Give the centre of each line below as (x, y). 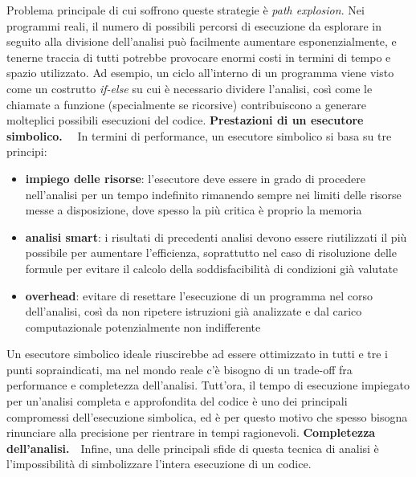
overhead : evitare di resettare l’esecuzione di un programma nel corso (199, 295)
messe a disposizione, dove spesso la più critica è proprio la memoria (194, 210)
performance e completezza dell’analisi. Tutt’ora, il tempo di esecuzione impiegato (208, 385)
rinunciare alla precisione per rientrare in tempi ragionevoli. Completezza (191, 432)
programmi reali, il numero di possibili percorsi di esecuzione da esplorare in (194, 25)
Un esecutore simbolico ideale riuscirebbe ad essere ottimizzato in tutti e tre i (197, 354)
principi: (27, 151)
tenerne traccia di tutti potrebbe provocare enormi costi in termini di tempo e (199, 57)
